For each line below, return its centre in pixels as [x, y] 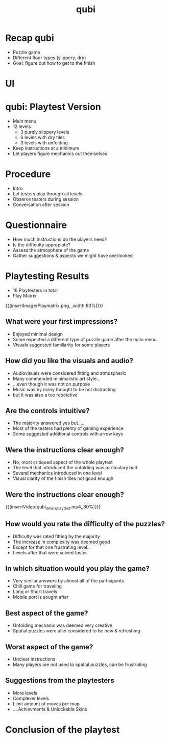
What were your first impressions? [62, 322]
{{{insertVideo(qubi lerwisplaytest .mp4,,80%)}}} [53, 507]
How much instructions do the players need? [60, 239]
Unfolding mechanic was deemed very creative [62, 625]
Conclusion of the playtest [63, 730]
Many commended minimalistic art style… [56, 378]
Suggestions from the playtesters [60, 681]
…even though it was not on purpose [51, 384]
